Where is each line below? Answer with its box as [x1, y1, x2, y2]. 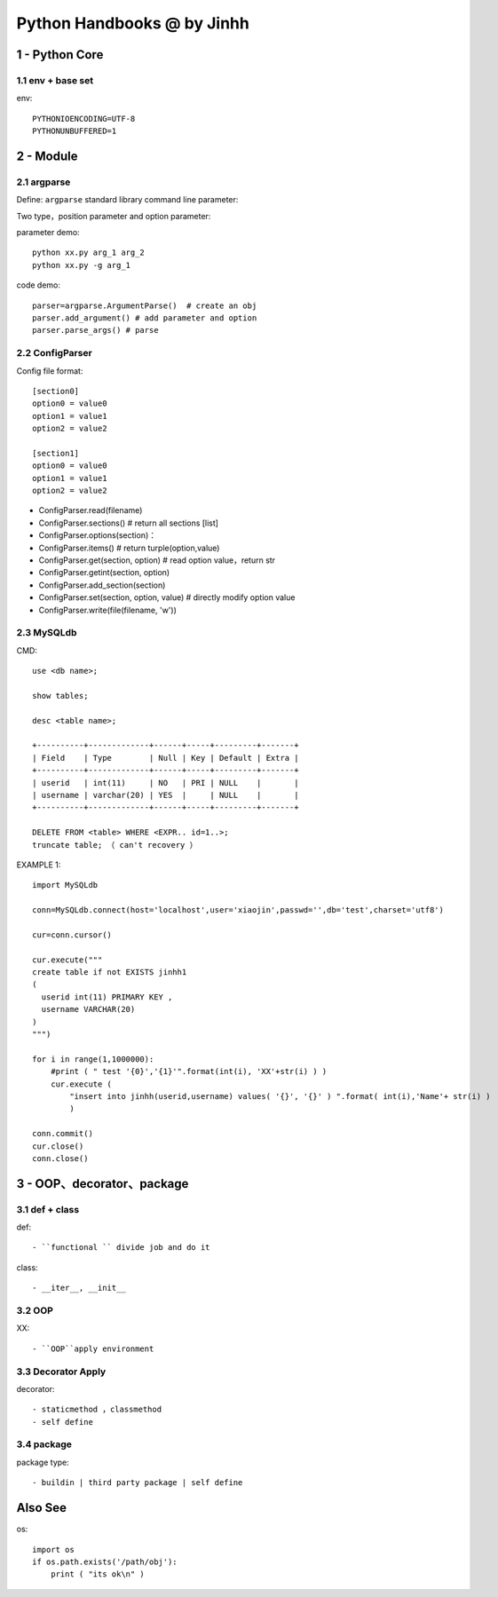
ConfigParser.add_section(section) [38, 580, 166, 590]
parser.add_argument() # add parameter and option [32, 312, 257, 323]
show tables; [32, 691, 89, 700]
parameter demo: [16, 227, 80, 238]
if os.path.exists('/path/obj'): [32, 1556, 178, 1567]
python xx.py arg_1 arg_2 [32, 248, 146, 257]
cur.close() [32, 1141, 84, 1151]
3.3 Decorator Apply [16, 1365, 107, 1378]
